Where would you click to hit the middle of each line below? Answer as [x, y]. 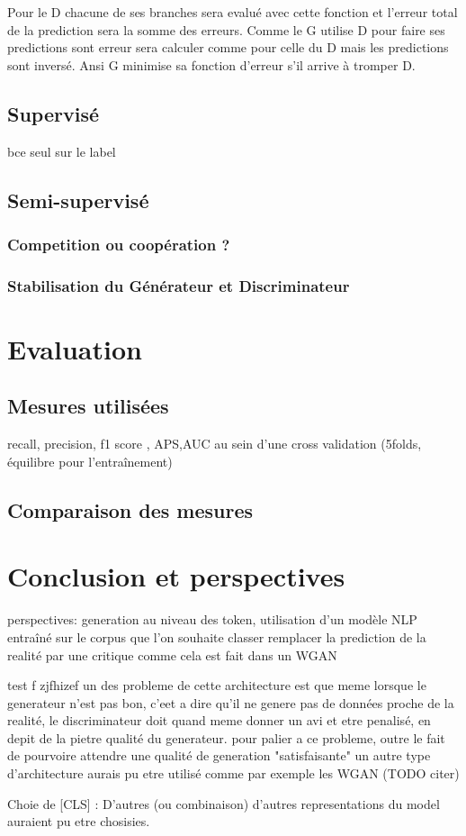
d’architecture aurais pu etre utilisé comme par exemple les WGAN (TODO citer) [233, 773]
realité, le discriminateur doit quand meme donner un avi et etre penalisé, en [219, 720]
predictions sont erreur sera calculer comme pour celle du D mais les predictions [228, 47]
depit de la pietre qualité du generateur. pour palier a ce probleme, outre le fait [226, 737]
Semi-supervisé [78, 200]
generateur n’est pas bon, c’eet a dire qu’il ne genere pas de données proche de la [231, 702]
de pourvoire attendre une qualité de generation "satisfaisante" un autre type [219, 755]
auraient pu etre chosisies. [79, 821]
